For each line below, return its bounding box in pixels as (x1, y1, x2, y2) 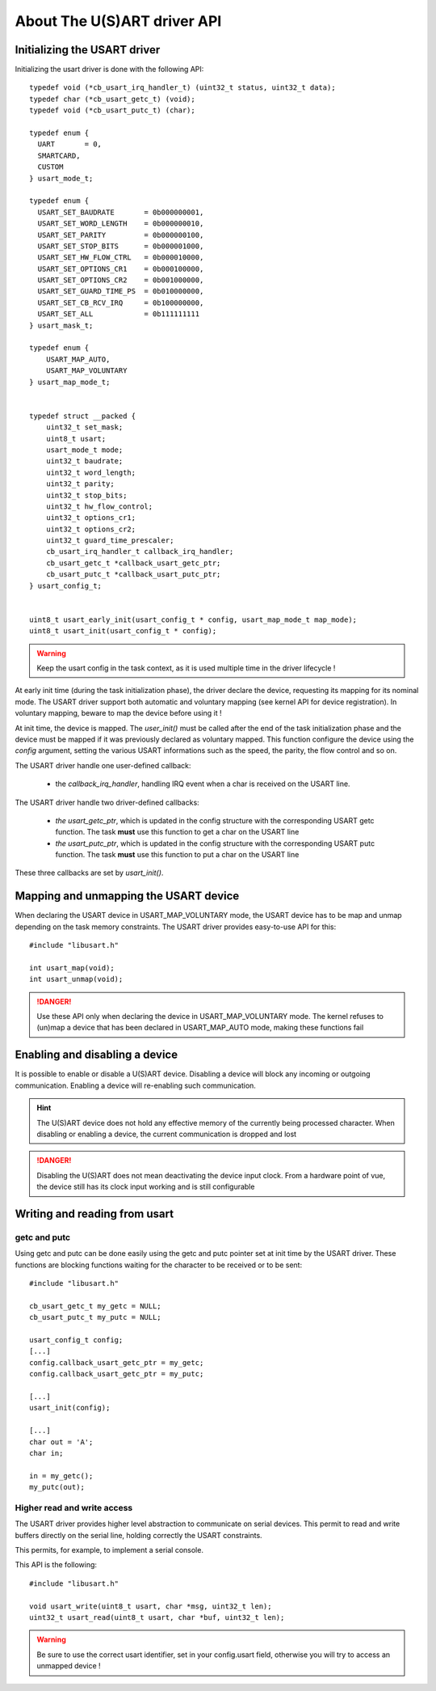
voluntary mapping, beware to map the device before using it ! (15, 708, 222, 718)
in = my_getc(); (29, 1471, 94, 1480)
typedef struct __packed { (29, 411, 136, 421)
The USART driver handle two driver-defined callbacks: (15, 797, 199, 807)
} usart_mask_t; (29, 320, 94, 330)
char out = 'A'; (29, 1437, 94, 1447)
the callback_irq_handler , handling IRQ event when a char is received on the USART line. (55, 779, 350, 788)
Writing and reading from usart (15, 1207, 174, 1220)
